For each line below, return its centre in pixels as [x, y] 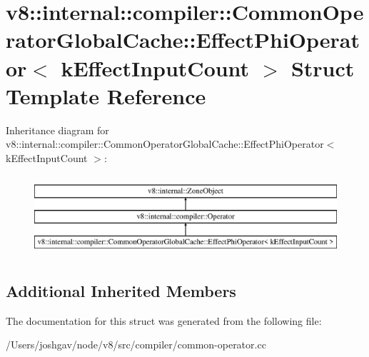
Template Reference [106, 95]
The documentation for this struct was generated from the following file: [164, 320]
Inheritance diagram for [57, 130]
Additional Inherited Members [121, 290]
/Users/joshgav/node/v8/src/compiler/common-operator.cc [136, 345]
